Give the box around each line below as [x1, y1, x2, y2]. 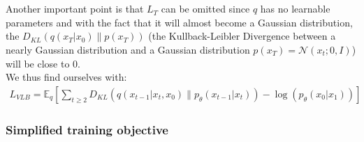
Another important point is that [6, 1, 144, 16]
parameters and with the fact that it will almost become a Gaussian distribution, [6, 15, 353, 29]
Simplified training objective [6, 120, 168, 138]
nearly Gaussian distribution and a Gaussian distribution [6, 42, 250, 56]
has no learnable [260, 1, 330, 16]
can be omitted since [161, 1, 250, 16]
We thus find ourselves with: [6, 70, 127, 84]
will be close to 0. [6, 56, 81, 70]
